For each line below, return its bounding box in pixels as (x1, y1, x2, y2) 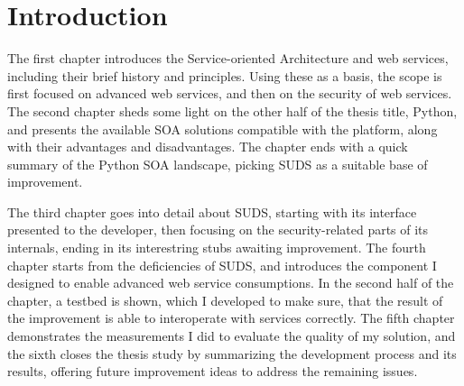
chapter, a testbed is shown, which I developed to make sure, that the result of (7, 290, 443, 309)
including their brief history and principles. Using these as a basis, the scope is (7, 66, 442, 85)
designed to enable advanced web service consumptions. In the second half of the (7, 273, 454, 292)
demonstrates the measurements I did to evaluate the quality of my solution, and (7, 326, 456, 345)
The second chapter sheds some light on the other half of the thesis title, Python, (7, 101, 458, 120)
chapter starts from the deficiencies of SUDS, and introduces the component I (7, 255, 437, 274)
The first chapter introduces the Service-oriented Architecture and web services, (7, 49, 449, 68)
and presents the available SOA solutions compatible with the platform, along (7, 119, 438, 138)
